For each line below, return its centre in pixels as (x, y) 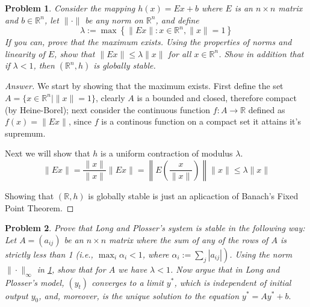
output (17, 295)
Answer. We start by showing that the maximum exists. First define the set (144, 86)
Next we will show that (48, 153)
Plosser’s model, (35, 282)
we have (133, 269)
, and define (177, 20)
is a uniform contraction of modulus (167, 153)
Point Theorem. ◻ (39, 207)
